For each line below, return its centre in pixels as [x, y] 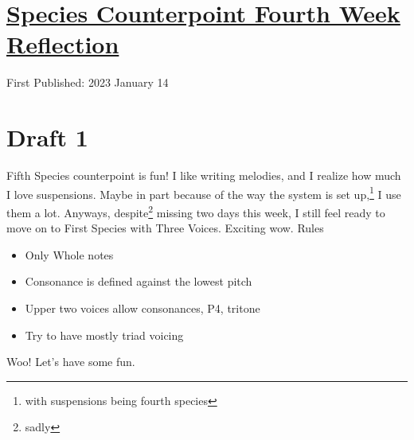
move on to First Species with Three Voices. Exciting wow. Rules [165, 228]
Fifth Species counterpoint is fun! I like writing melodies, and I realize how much [204, 175]
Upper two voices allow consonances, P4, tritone [143, 308]
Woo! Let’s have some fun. [71, 362]
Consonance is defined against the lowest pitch [139, 281]
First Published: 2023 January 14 [88, 82]
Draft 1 [47, 137]
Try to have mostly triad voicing [104, 335]
